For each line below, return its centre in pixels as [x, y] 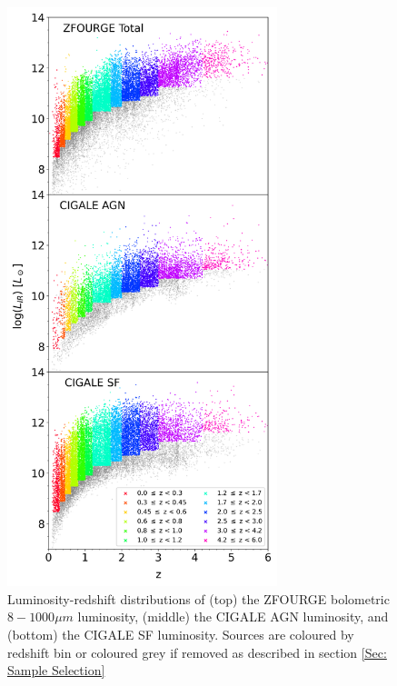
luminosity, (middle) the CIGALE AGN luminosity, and [233, 616]
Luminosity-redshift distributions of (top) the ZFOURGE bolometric [198, 598]
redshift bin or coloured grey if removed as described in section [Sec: [197, 652]
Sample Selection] [56, 670]
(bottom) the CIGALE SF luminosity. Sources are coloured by [181, 634]
